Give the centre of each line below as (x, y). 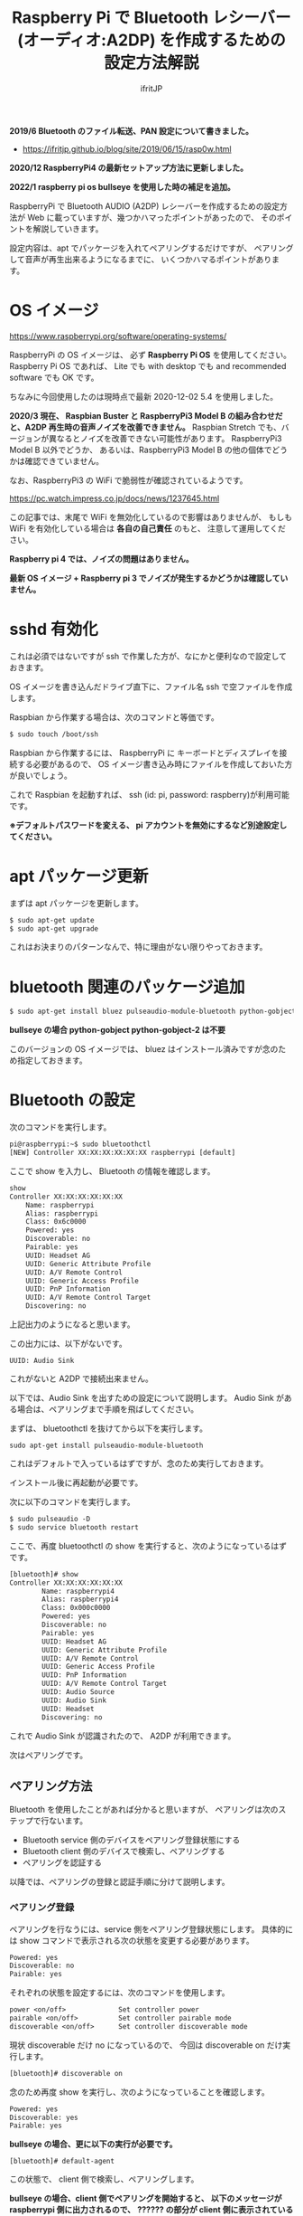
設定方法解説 (151, 63)
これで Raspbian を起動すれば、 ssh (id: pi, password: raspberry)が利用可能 (150, 794)
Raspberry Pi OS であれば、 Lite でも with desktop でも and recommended (148, 365)
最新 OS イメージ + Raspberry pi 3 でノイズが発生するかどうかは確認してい (149, 578)
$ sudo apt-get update (52, 920)
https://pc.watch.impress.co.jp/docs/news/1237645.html (115, 498)
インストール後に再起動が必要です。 (76, 1482)
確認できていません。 (64, 460)
